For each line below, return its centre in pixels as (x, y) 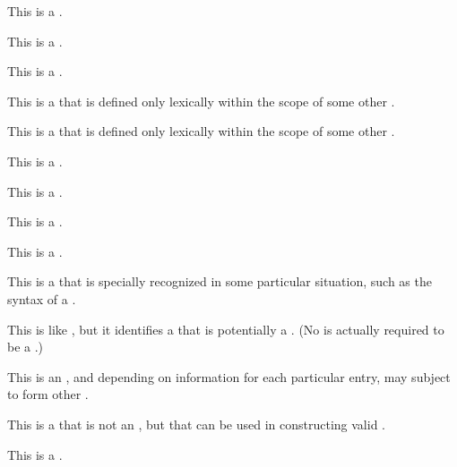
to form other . (48, 394)
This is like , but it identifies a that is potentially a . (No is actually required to (226, 329)
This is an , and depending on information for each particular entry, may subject (229, 376)
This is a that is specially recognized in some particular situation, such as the (220, 281)
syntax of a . (42, 298)
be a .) (26, 347)
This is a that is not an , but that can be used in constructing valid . (196, 424)
